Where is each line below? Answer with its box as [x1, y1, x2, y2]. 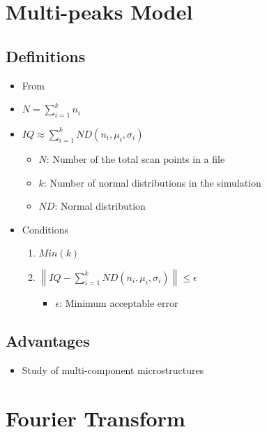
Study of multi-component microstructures [22, 363, 204, 377]
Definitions [6, 45, 86, 66]
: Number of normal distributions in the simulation [43, 175, 261, 189]
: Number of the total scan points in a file [46, 151, 225, 166]
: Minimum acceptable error [59, 296, 178, 310]
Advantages [6, 330, 90, 352]
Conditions [22, 222, 69, 236]
